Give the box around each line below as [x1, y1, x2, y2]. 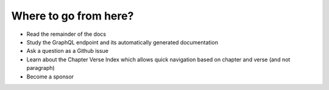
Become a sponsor [26, 73, 74, 80]
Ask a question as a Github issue [26, 47, 109, 55]
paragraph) [26, 64, 55, 72]
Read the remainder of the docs [26, 30, 107, 38]
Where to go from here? [11, 9, 134, 22]
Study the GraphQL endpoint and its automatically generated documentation [26, 38, 219, 46]
